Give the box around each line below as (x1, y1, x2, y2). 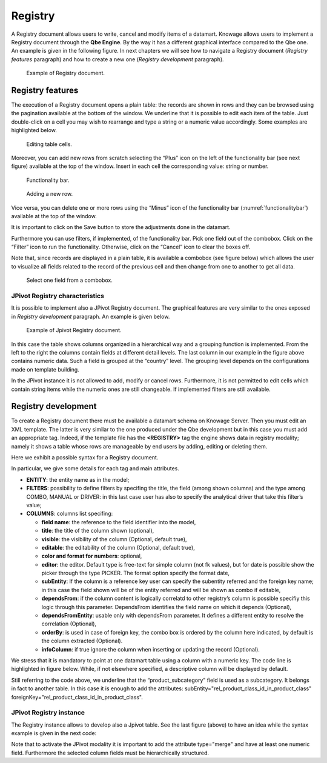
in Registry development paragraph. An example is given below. (11, 313, 170, 320)
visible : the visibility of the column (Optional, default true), (41, 535, 187, 542)
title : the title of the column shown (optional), (41, 527, 154, 535)
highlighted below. (11, 127, 58, 134)
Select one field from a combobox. (26, 276, 113, 284)
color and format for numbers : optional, (41, 552, 142, 560)
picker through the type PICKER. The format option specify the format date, (41, 570, 230, 577)
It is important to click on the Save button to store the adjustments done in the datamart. (11, 224, 231, 231)
